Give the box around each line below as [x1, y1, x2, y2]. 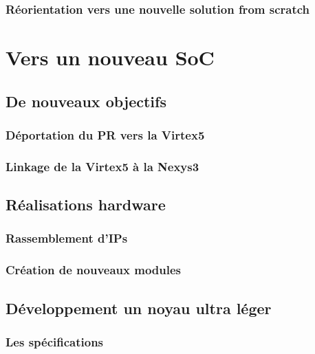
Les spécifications [6, 333, 104, 350]
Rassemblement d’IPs [6, 230, 128, 247]
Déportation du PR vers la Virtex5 [6, 126, 205, 143]
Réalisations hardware [6, 194, 166, 215]
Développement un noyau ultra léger [6, 297, 272, 318]
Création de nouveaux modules [6, 261, 182, 278]
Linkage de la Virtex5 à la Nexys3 [6, 157, 199, 175]
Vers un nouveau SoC [6, 43, 215, 71]
